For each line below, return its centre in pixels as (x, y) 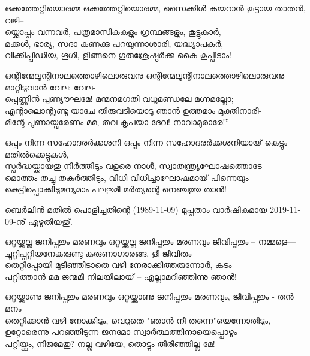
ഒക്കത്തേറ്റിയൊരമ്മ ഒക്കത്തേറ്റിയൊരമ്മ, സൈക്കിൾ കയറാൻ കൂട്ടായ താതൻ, (155, 8)
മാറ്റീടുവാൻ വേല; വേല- (50, 87)
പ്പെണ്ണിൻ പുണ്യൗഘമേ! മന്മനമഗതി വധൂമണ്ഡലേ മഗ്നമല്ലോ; (119, 99)
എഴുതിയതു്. (50, 221)
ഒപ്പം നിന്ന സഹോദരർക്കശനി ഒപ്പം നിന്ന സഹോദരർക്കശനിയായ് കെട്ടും (146, 142)
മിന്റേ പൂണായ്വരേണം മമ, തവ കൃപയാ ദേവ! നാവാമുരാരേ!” (117, 122)
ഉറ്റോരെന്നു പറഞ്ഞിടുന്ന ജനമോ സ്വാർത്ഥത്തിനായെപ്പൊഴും (121, 332)
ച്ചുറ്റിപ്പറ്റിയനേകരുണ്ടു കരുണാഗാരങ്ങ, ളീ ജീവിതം (98, 253)
